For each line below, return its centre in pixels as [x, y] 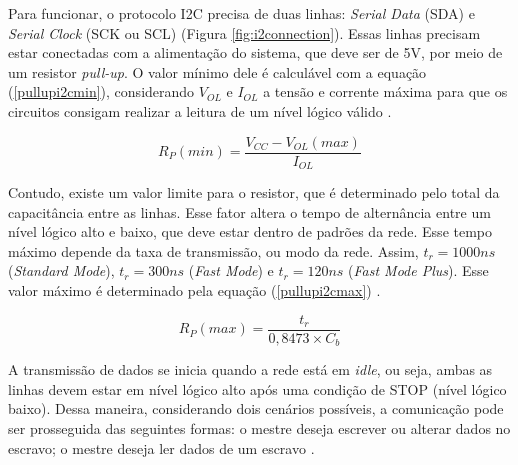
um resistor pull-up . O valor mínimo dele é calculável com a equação [217, 71]
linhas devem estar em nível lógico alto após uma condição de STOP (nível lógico [257, 388]
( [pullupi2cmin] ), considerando [101, 91]
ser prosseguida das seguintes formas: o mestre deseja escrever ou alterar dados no [259, 427]
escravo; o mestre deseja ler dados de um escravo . [161, 447]
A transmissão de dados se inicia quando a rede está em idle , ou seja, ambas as [250, 369]
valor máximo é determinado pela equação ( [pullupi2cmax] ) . [194, 290]
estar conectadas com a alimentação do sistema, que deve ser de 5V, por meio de [255, 52]
